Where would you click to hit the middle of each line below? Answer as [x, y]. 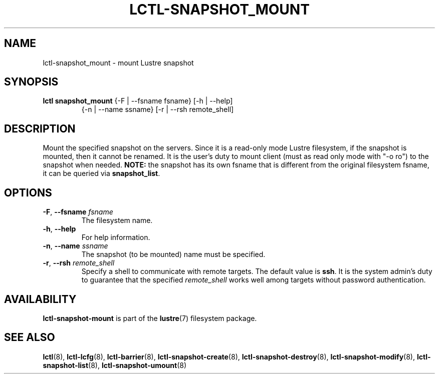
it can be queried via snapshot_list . [101, 173]
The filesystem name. [117, 220]
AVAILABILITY [40, 299]
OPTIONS [28, 192]
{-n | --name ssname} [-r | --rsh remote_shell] [158, 109]
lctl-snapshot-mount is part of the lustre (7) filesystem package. [150, 318]
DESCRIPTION [40, 128]
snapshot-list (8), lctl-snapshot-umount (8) [115, 365]
